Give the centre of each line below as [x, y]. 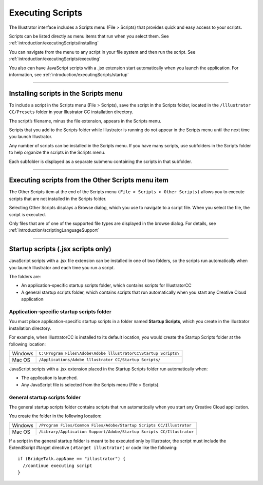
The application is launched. [49, 378]
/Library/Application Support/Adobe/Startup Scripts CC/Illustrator [116, 432]
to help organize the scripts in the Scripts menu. [57, 152]
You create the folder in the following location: [55, 416]
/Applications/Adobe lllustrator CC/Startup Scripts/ [100, 360]
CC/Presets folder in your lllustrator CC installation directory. [71, 112]
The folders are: [25, 277]
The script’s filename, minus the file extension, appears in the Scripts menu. [85, 121]
